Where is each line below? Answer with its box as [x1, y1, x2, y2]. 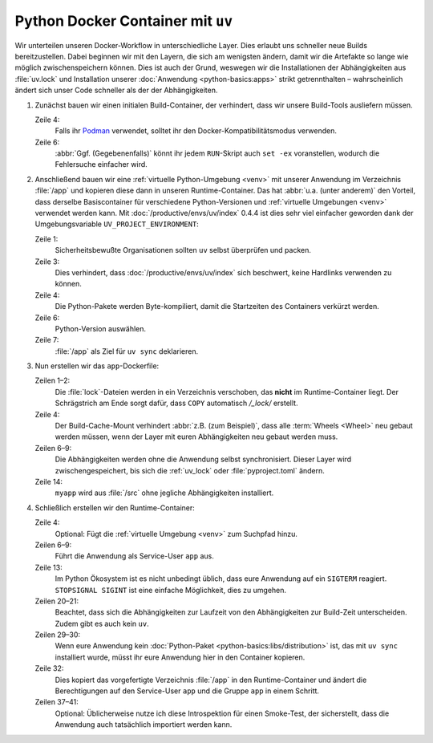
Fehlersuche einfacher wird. [55, 160, 148, 169]
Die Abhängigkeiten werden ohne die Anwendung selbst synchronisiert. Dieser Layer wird [55, 454, 352, 465]
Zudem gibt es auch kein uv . [55, 619, 149, 628]
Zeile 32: [34, 664, 64, 673]
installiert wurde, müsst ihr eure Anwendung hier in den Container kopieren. [55, 652, 306, 662]
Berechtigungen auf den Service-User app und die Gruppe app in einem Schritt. [55, 686, 320, 696]
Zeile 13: [34, 562, 63, 572]
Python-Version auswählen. [55, 323, 147, 333]
